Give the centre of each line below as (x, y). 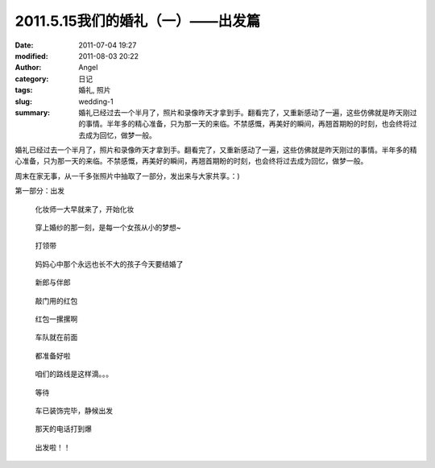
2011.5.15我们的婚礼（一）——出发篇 (138, 21)
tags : (24, 90)
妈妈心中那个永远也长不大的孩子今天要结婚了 (109, 264)
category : (32, 79)
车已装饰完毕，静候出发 (74, 410)
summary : (33, 112)
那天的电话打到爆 (63, 429)
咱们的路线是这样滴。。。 (74, 374)
